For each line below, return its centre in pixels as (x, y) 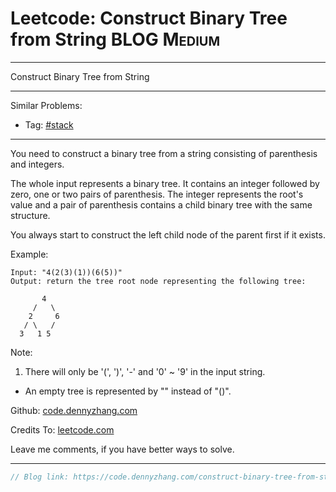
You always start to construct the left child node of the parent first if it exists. (168, 234)
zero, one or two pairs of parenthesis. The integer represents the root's (157, 194)
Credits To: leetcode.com (62, 429)
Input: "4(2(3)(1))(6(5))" (66, 272)
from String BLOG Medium (115, 39)
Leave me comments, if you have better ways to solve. (122, 449)
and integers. (37, 164)
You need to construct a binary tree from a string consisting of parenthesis (164, 153)
